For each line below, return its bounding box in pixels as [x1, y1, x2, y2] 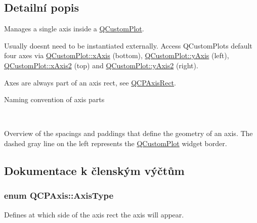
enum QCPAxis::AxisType [4, 189, 114, 202]
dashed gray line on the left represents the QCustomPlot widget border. [4, 138, 227, 148]
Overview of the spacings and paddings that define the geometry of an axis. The [4, 128, 253, 139]
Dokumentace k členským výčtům [4, 162, 185, 178]
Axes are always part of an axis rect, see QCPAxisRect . [4, 77, 176, 87]
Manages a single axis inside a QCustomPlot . [4, 23, 144, 34]
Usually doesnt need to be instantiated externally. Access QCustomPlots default [4, 40, 252, 51]
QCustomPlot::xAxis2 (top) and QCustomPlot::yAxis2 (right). [4, 60, 198, 70]
